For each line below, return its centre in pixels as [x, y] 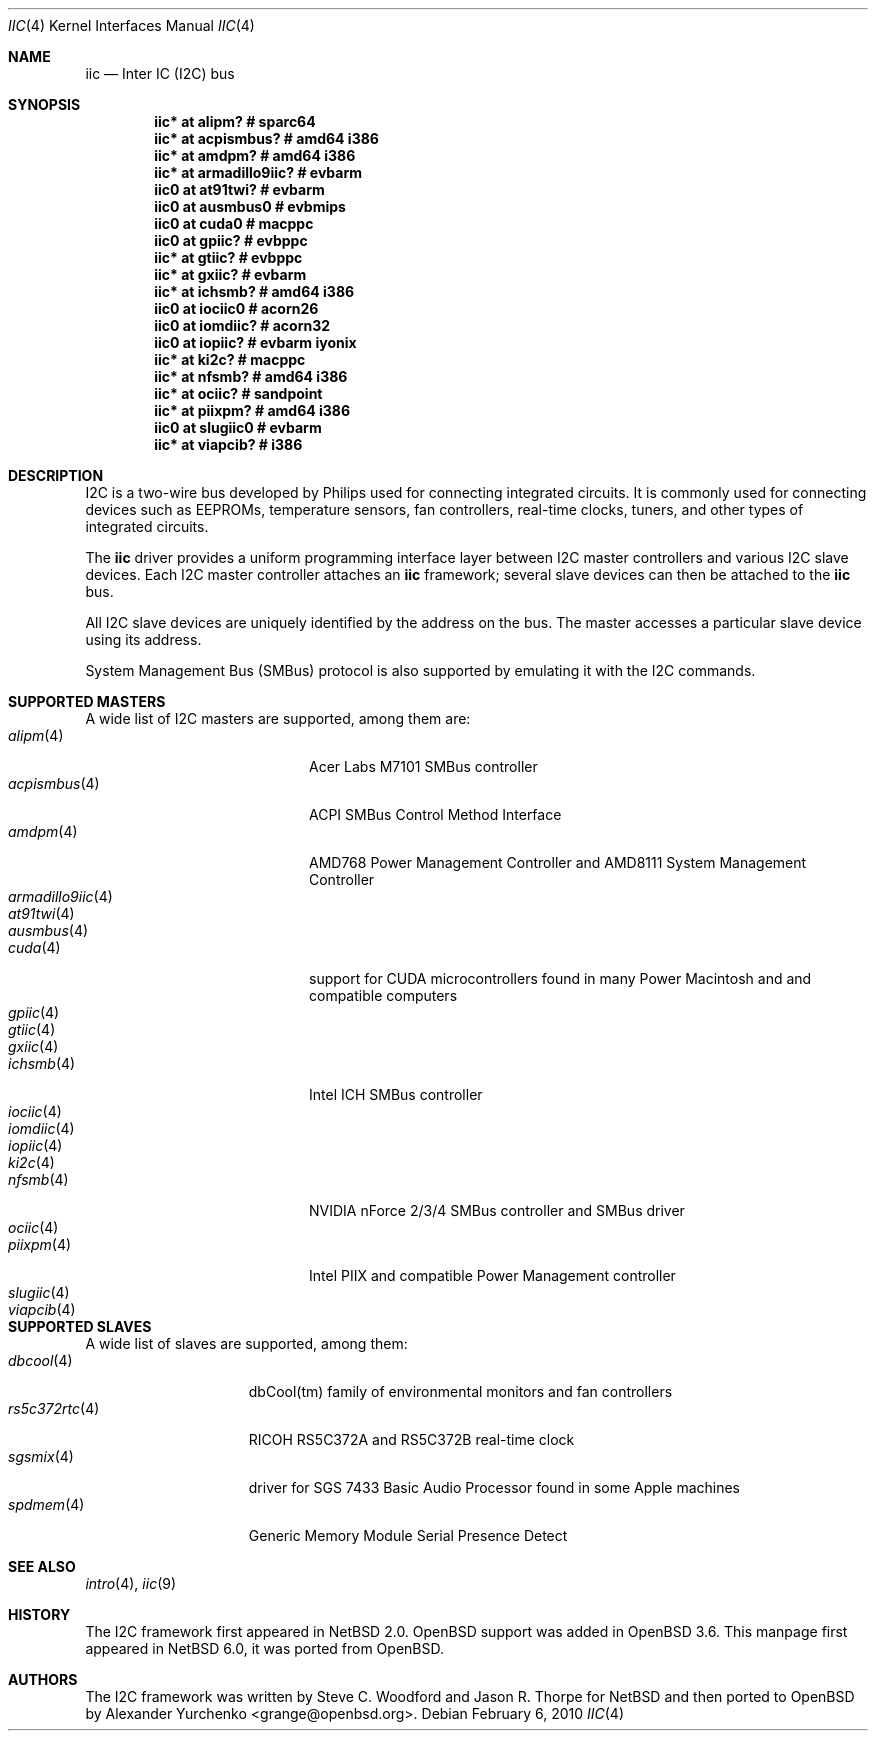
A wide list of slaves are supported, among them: [246, 1343]
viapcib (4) [42, 1309]
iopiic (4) [35, 1145]
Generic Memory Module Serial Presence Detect [408, 1535]
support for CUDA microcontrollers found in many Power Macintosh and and [560, 978]
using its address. [143, 639]
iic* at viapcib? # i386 [228, 444]
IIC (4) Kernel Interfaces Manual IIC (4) [131, 25]
